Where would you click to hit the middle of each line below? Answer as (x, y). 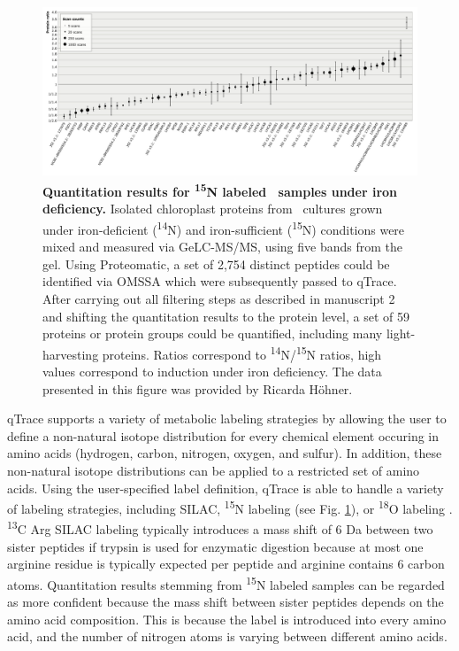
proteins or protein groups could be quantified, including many (213, 333)
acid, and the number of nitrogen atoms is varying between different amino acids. (227, 636)
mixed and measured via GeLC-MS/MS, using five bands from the (223, 247)
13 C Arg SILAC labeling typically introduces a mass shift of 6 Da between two (220, 528)
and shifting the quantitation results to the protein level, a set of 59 (226, 316)
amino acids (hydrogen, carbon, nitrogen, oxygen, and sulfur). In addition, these (225, 453)
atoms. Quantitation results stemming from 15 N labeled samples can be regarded (226, 583)
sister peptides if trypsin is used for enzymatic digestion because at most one (215, 546)
